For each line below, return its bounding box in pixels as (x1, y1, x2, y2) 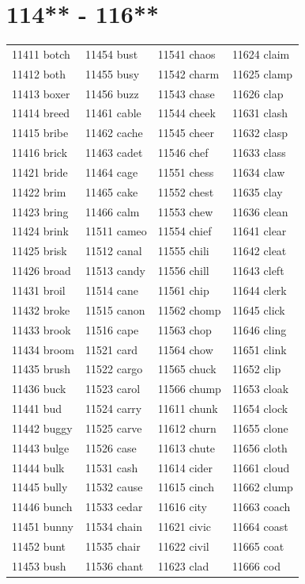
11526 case (85, 439, 137, 456)
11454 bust (85, 45, 138, 62)
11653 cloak (232, 380, 289, 397)
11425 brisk (12, 242, 67, 259)
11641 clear (232, 223, 287, 239)
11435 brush (12, 361, 71, 377)
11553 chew (157, 203, 213, 219)
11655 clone (232, 419, 288, 436)
